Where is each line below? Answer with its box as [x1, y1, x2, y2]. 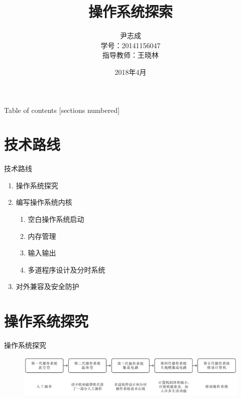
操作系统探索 [88, 1, 173, 22]
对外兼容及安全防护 [16, 281, 79, 292]
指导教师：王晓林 [102, 50, 159, 60]
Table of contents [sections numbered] [4, 104, 120, 115]
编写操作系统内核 [16, 197, 72, 207]
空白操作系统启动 [28, 214, 84, 224]
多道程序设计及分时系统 [28, 264, 105, 275]
